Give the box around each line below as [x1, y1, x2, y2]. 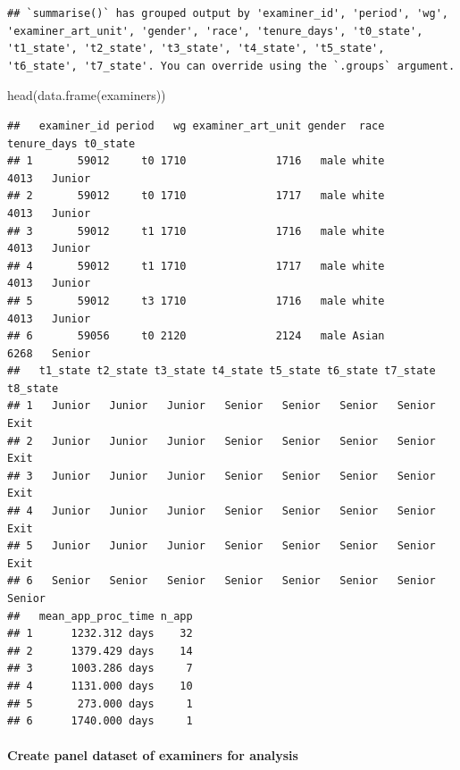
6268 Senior [7, 347, 91, 360]
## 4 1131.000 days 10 [7, 679, 193, 692]
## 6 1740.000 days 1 [7, 715, 193, 728]
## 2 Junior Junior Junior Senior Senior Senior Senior [7, 434, 436, 448]
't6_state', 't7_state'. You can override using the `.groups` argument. [7, 59, 456, 72]
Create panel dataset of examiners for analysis [7, 746, 298, 765]
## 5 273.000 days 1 [7, 697, 193, 710]
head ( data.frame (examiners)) [7, 86, 166, 105]
